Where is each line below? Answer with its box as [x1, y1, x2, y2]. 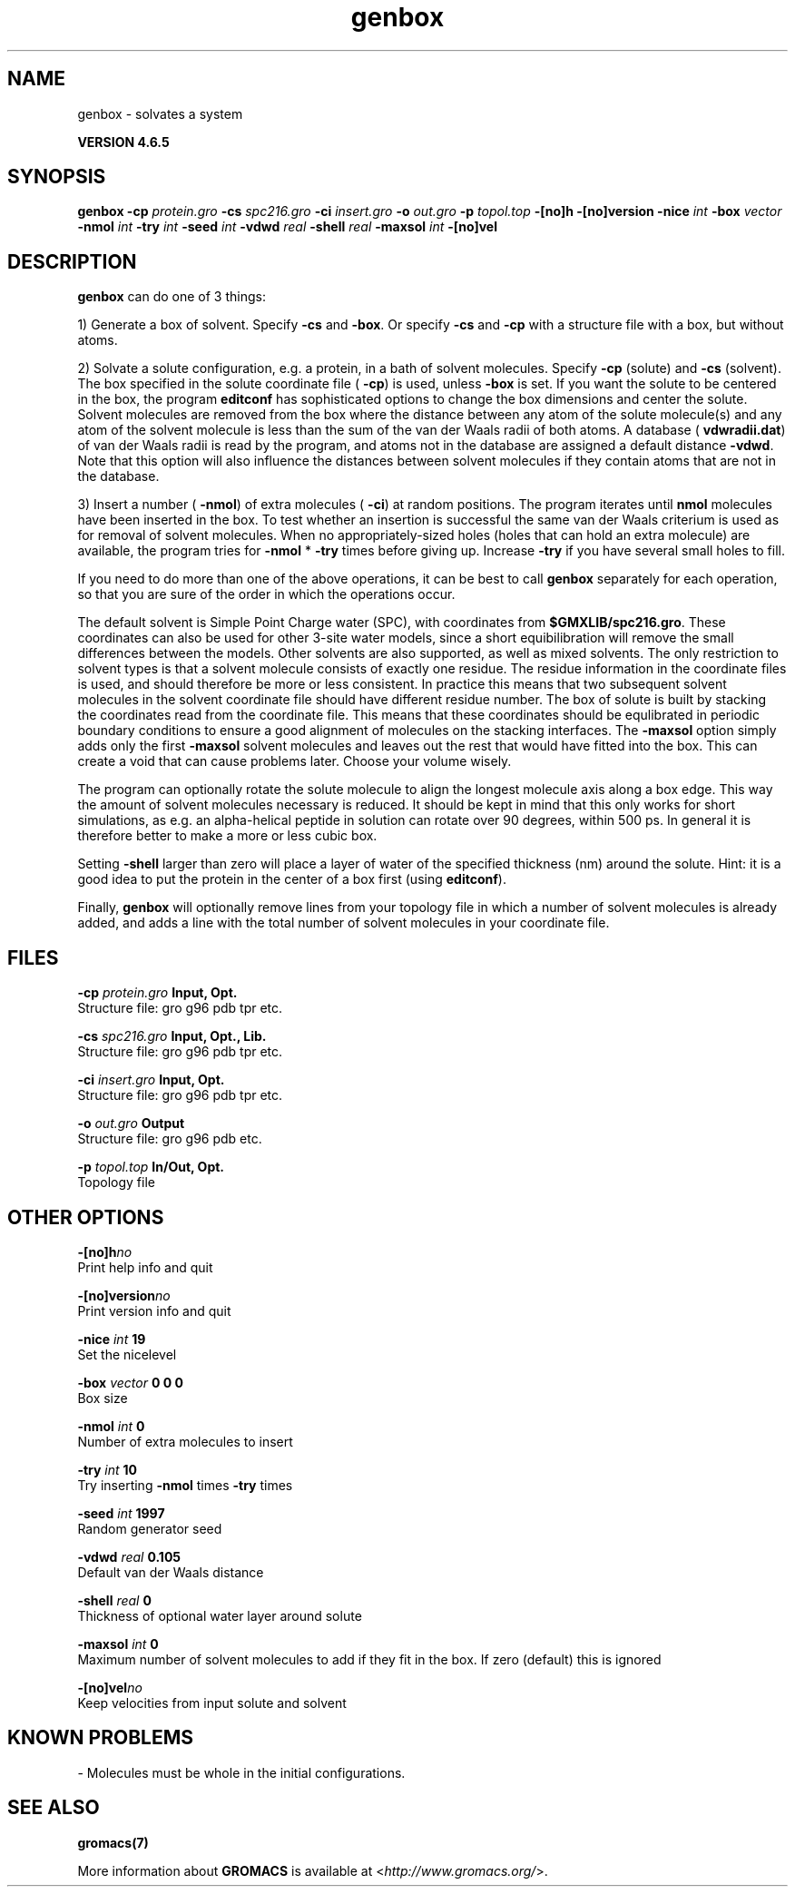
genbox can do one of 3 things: [77, 289, 266, 305]
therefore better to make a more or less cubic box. [77, 828, 378, 844]
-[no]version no [77, 1287, 171, 1303]
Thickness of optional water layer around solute [77, 1607, 362, 1624]
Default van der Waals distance [77, 1564, 264, 1580]
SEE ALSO [7, 1796, 100, 1820]
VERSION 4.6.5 [77, 133, 170, 150]
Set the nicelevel [77, 1346, 177, 1362]
